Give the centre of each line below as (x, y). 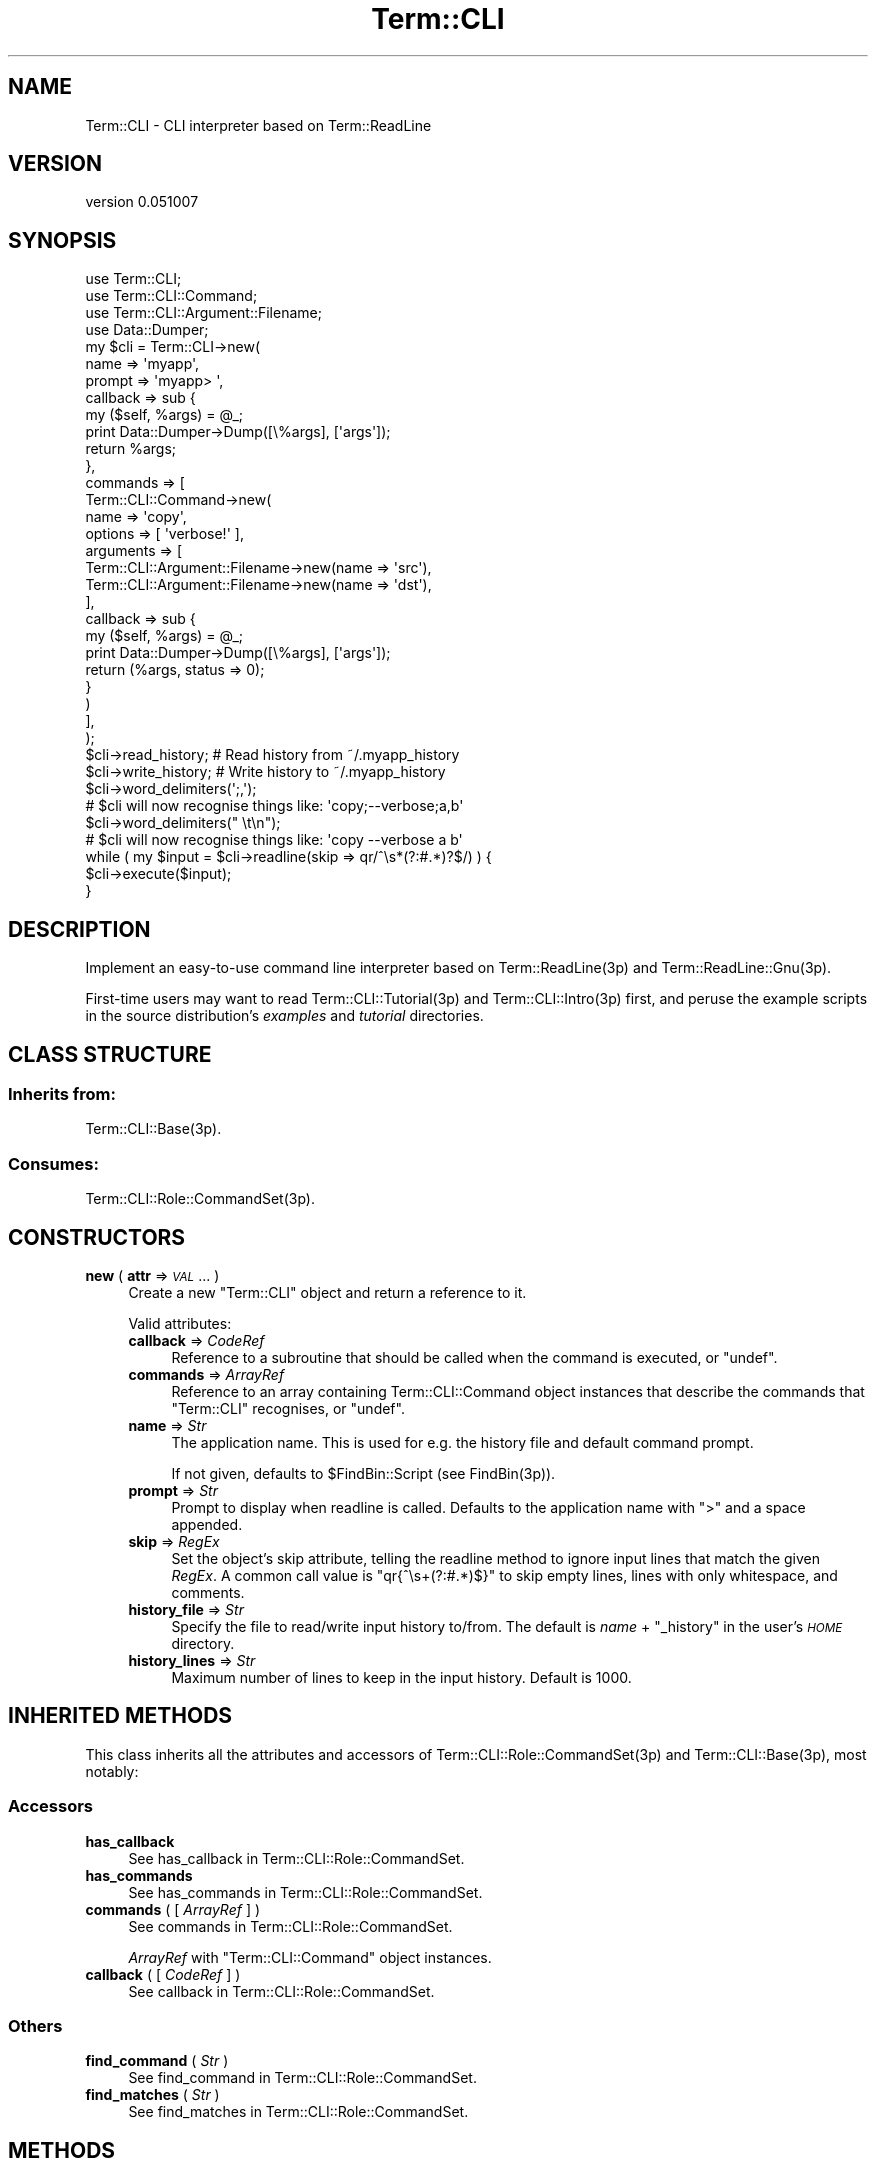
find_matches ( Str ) (152, 2095)
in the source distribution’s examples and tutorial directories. (284, 1016)
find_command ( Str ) (157, 2061)
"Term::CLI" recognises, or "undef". (288, 1408)
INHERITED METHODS (120, 1716)
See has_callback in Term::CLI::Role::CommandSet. (296, 1858)
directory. (203, 1643)
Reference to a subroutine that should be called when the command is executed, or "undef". (474, 1357)
